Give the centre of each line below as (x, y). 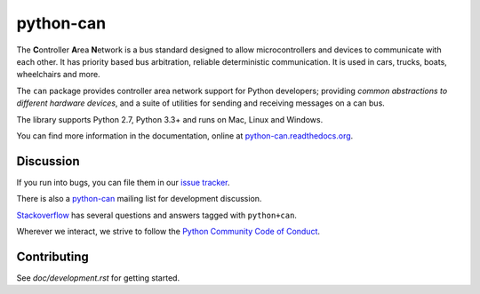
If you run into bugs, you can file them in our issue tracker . (123, 182)
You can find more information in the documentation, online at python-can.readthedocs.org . (185, 135)
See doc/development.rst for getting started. (98, 278)
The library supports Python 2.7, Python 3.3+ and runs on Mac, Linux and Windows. (170, 119)
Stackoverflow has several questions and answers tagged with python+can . (157, 215)
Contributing (52, 256)
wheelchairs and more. (59, 75)
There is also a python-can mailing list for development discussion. (139, 199)
